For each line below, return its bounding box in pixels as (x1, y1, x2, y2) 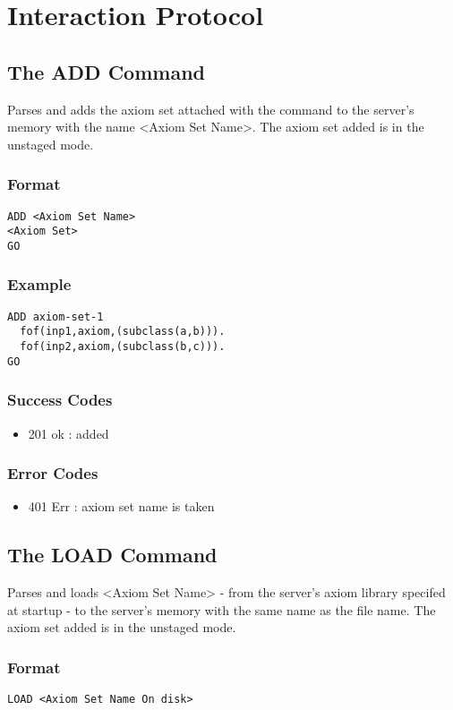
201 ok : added (28, 423, 109, 442)
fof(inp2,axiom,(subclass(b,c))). (20, 340, 226, 354)
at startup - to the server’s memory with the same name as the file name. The (7, 600, 436, 619)
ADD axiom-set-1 (7, 310, 104, 323)
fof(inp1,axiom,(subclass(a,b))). (20, 325, 226, 338)
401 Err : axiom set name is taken (28, 497, 215, 516)
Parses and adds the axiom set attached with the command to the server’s (7, 99, 415, 118)
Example (7, 273, 72, 295)
